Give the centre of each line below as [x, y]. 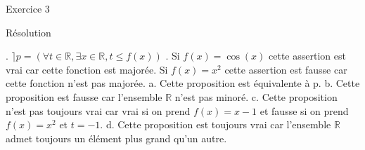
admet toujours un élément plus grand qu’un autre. [116, 138]
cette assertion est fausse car [286, 69]
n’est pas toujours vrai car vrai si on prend [98, 110]
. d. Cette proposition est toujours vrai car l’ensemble [216, 124]
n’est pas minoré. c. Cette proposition [256, 96]
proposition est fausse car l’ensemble [84, 96]
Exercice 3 [28, 8]
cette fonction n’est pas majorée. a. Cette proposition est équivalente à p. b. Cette [183, 83]
